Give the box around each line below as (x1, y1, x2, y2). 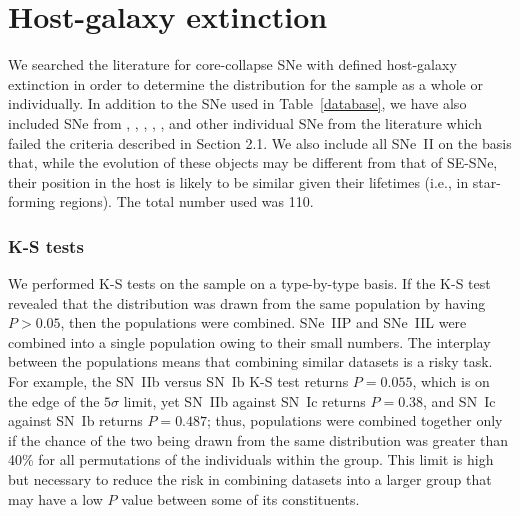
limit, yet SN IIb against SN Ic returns (123, 390, 366, 411)
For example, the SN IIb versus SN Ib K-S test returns (8, 371, 349, 392)
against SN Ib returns (8, 410, 143, 431)
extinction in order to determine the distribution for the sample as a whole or (8, 73, 483, 94)
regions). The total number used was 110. (59, 191, 314, 212)
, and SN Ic (423, 390, 496, 411)
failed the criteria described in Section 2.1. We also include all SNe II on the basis (8, 132, 512, 153)
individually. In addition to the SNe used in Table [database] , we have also (8, 93, 467, 114)
